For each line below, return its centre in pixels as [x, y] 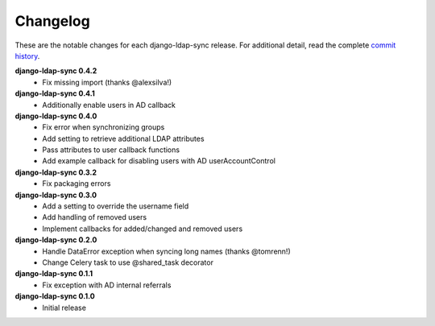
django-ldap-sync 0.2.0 [56, 240]
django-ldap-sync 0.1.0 [55, 296]
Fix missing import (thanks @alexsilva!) [107, 82]
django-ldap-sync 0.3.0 [56, 195]
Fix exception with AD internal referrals [107, 285]
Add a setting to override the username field [116, 206]
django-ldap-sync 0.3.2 [56, 172]
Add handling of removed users [95, 217]
